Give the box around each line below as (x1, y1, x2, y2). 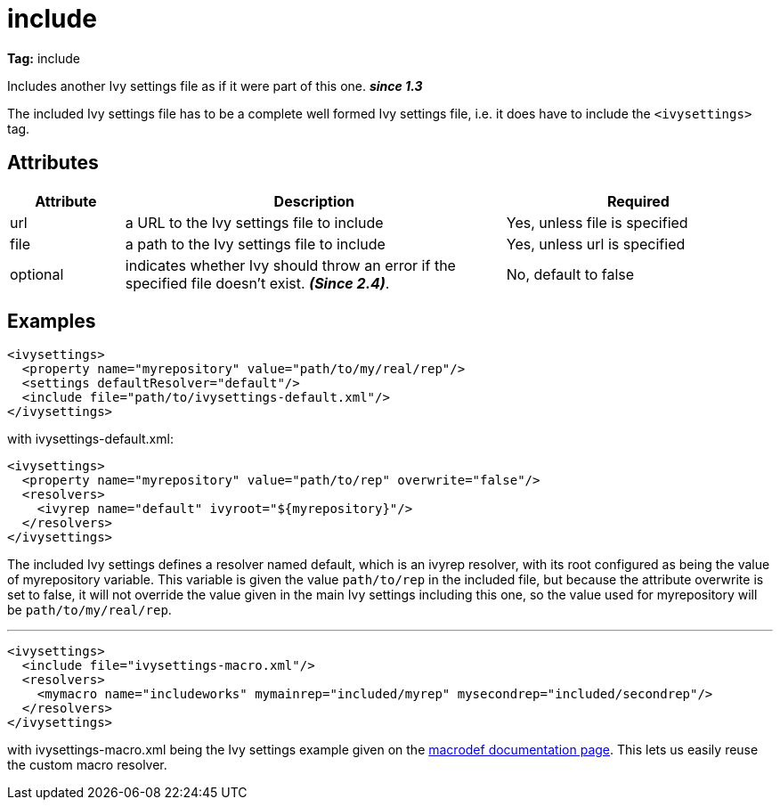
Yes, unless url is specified (506, 234, 686, 253)
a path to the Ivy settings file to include (125, 234, 386, 253)
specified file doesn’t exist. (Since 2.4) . (125, 273, 390, 292)
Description (273, 192, 355, 210)
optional (10, 265, 64, 283)
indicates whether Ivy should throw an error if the (125, 256, 456, 274)
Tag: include (7, 50, 80, 66)
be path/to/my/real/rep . (7, 602, 172, 618)
